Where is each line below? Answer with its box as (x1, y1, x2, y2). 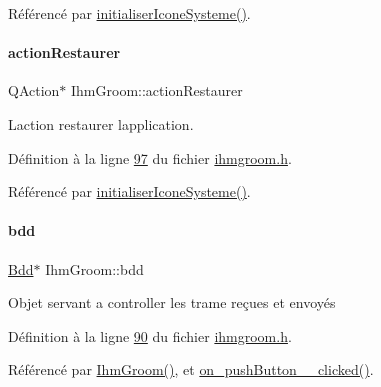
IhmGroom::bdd (45, 258, 144, 279)
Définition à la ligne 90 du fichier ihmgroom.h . (8, 325, 292, 346)
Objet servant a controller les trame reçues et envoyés (8, 292, 336, 313)
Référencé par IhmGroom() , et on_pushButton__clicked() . (8, 359, 374, 380)
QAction (8, 80, 60, 101)
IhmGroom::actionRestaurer (71, 80, 243, 101)
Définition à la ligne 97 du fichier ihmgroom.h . (8, 147, 292, 168)
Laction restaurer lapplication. (8, 113, 194, 134)
